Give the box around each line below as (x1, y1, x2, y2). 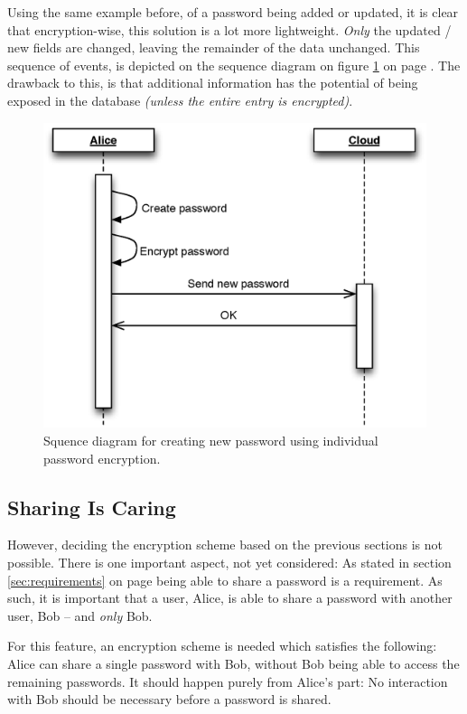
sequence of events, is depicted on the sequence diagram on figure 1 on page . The (7, 55, 461, 74)
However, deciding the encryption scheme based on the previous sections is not (7, 535, 443, 554)
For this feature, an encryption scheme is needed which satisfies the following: (7, 636, 437, 655)
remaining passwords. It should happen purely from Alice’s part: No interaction (7, 672, 448, 691)
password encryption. (43, 448, 161, 467)
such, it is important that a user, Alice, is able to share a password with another (7, 588, 453, 607)
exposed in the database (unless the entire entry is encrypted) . (7, 90, 353, 109)
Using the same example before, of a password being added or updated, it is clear (7, 3, 459, 21)
